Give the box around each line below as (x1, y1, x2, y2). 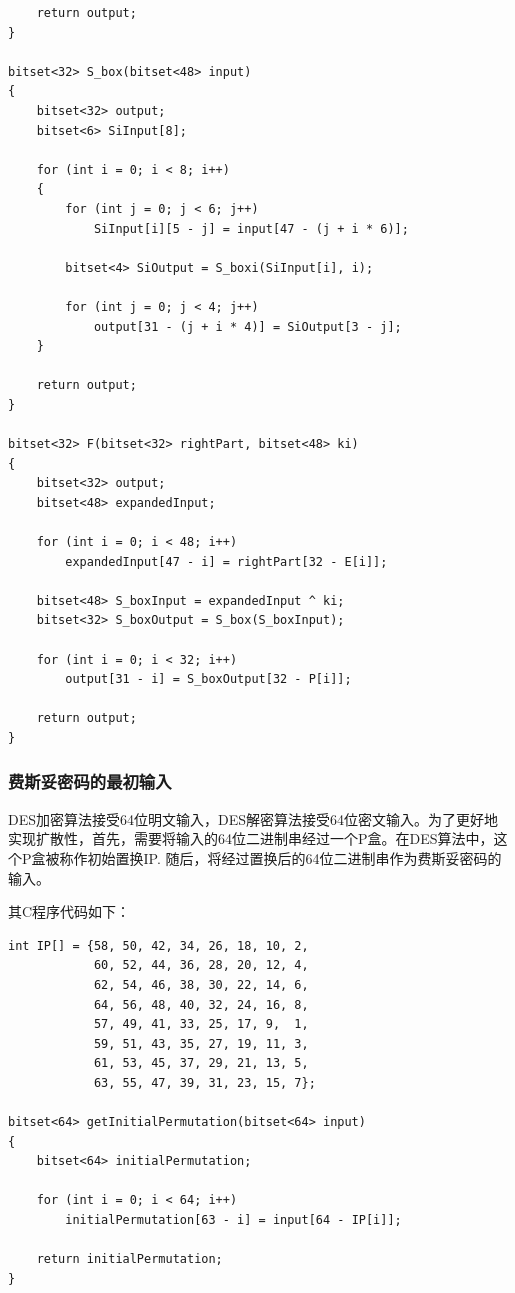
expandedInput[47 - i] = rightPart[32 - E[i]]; (65, 554, 388, 569)
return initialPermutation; (36, 1252, 223, 1267)
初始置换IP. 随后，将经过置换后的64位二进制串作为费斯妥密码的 (87, 847, 502, 868)
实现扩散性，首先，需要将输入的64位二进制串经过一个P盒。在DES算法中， (8, 828, 494, 849)
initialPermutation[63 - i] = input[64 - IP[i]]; (65, 1213, 402, 1228)
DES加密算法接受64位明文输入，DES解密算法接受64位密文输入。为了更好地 (8, 808, 499, 829)
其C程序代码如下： (8, 901, 131, 922)
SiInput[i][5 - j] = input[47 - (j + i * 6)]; (93, 221, 409, 236)
